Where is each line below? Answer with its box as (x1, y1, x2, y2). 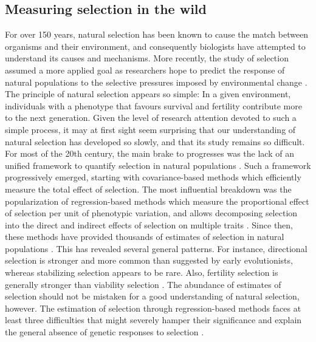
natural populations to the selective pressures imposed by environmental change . (5, 75, 307, 88)
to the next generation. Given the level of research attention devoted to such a (5, 111, 297, 124)
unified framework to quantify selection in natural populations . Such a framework (5, 159, 311, 171)
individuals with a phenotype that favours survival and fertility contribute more (5, 99, 302, 112)
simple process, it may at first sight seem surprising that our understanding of (5, 123, 296, 135)
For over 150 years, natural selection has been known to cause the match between (5, 28, 309, 41)
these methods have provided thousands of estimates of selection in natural (5, 230, 284, 243)
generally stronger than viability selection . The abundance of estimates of (5, 278, 281, 290)
